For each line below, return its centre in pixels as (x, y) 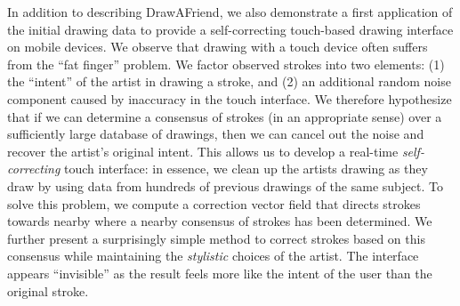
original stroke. (48, 290)
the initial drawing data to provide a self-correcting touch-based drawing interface (230, 29)
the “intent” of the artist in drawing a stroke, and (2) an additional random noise (229, 81)
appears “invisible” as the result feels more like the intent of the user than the (220, 273)
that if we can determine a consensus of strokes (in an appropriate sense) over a (225, 116)
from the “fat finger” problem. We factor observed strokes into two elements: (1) (226, 64)
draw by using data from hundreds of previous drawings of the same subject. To (225, 185)
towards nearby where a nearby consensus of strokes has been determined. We (220, 221)
